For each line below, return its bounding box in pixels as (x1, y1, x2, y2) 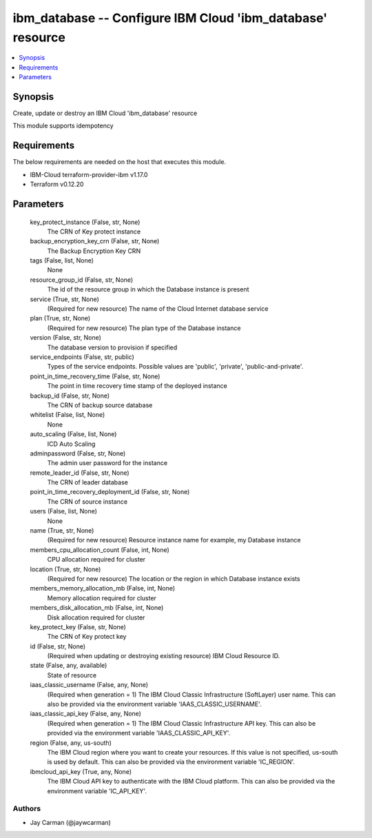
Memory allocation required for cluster (47, 593, 156, 602)
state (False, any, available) (30, 662, 107, 670)
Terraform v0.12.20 (30, 180, 84, 189)
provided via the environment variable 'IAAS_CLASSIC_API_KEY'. (47, 729, 231, 737)
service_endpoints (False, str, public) (30, 352, 134, 361)
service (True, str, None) (30, 295, 100, 303)
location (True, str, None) (30, 565, 101, 573)
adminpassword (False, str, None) (30, 449, 126, 458)
